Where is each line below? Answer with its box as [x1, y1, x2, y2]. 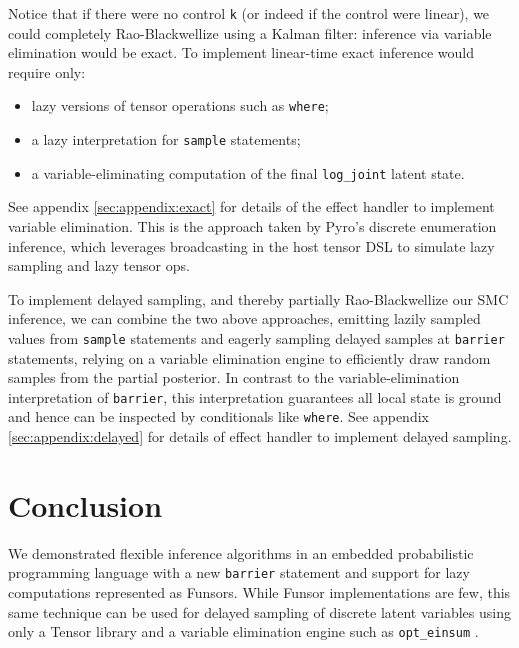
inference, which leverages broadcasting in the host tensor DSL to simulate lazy [8, 235, 495, 256]
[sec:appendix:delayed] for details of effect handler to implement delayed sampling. [8, 426, 512, 447]
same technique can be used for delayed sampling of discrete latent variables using [8, 601, 511, 622]
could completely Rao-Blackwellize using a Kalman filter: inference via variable [8, 22, 492, 43]
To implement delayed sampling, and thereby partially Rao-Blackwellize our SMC [8, 288, 509, 309]
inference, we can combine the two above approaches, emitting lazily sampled [8, 308, 481, 329]
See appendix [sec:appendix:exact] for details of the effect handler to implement [8, 196, 495, 217]
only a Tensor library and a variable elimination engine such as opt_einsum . [8, 621, 479, 642]
